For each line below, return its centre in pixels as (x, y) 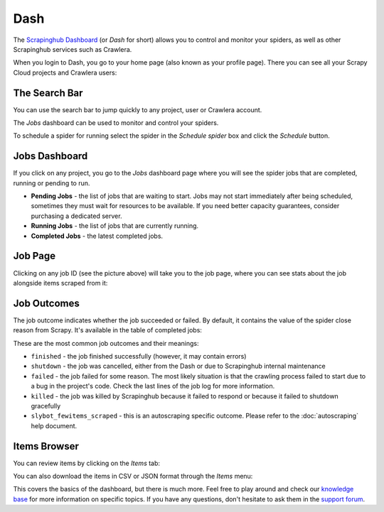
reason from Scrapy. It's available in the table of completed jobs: (108, 330)
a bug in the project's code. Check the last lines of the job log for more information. (153, 386)
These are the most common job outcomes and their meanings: (106, 343)
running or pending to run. (52, 183)
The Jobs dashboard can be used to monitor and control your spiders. (116, 123)
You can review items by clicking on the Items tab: (86, 463)
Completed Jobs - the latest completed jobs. (97, 236)
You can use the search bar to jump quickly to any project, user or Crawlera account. (138, 109)
